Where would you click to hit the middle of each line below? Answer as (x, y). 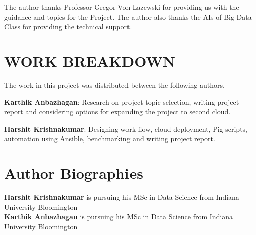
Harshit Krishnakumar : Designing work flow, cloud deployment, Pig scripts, (126, 128)
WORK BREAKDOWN (90, 61)
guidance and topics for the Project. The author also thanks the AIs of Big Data (128, 16)
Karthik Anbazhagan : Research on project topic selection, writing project (122, 102)
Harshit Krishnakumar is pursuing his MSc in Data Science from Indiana (122, 197)
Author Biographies (74, 173)
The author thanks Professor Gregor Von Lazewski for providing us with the (122, 7)
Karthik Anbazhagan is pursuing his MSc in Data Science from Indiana (119, 217)
